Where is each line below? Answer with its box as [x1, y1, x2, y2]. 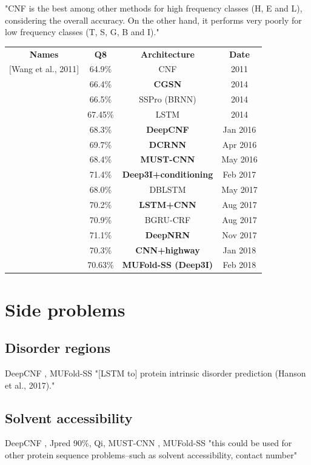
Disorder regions [5, 338, 111, 357]
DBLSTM [149, 183, 186, 196]
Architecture [140, 47, 195, 60]
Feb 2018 [222, 258, 256, 271]
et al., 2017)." [5, 378, 55, 391]
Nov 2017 [222, 228, 257, 241]
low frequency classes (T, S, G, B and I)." [5, 25, 159, 38]
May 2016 [221, 153, 258, 166]
